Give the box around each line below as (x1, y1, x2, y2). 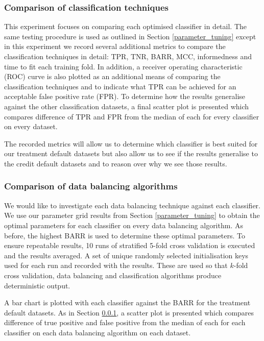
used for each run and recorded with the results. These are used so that (4, 260, 228, 271)
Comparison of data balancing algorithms (4, 180, 178, 192)
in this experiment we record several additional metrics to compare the (4, 41, 226, 52)
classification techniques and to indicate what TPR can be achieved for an (4, 81, 236, 91)
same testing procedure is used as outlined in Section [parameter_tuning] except (4, 31, 256, 41)
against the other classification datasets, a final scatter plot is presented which (4, 101, 249, 111)
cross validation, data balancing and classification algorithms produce (4, 270, 222, 280)
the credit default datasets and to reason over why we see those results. (4, 158, 227, 168)
